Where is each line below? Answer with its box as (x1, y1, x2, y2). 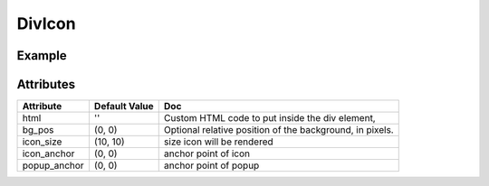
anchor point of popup (163, 159, 260, 172)
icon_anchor (22, 147, 75, 160)
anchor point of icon (163, 147, 251, 160)
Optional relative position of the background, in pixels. (163, 124, 394, 136)
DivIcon (16, 14, 76, 33)
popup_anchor (22, 159, 85, 172)
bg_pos (22, 124, 54, 136)
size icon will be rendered (163, 135, 273, 148)
